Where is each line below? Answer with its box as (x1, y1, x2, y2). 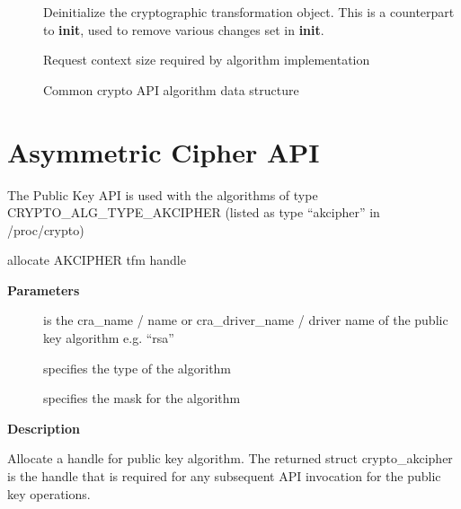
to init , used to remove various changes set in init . (43, 20, 324, 39)
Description (7, 418, 81, 437)
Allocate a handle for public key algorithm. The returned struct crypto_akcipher (7, 449, 453, 468)
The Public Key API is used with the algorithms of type (7, 185, 318, 204)
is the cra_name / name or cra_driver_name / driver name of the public (43, 311, 448, 329)
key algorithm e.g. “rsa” (43, 329, 174, 347)
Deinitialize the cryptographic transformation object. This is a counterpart (43, 3, 455, 21)
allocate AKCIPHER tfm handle (7, 250, 186, 269)
